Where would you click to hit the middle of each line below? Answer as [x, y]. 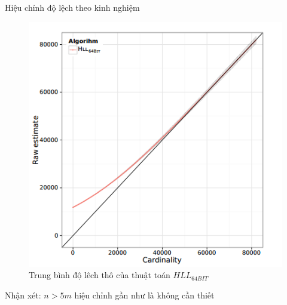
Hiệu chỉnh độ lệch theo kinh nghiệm [72, 7]
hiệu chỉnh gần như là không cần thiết [144, 295]
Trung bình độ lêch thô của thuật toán [100, 275]
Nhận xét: [23, 295]
